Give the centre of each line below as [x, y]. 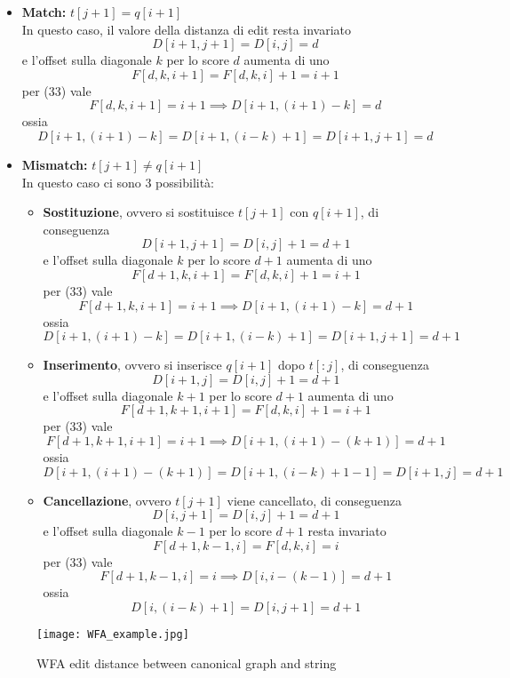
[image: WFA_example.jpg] [113, 634]
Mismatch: [55, 164]
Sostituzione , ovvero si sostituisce [139, 212]
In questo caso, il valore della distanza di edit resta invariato [187, 29]
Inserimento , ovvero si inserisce [132, 365]
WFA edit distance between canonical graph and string [187, 662]
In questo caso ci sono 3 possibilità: [118, 182]
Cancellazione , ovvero [107, 500]
